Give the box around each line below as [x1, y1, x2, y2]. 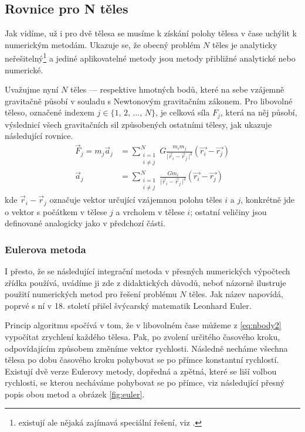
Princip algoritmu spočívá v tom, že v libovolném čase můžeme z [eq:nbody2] [5, 319, 282, 331]
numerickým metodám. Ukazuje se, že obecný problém [5, 38, 201, 50]
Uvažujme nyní [5, 83, 59, 96]
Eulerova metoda [5, 241, 86, 256]
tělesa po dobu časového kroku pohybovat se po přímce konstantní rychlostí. [5, 353, 279, 366]
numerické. [5, 63, 43, 76]
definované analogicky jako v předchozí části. [5, 217, 165, 229]
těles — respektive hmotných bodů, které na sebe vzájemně [70, 83, 284, 96]
